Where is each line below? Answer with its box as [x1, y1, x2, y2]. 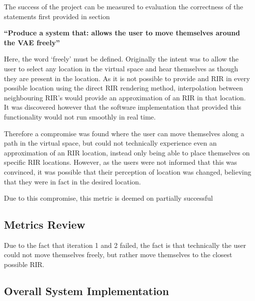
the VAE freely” [4, 37, 60, 47]
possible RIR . [4, 259, 45, 270]
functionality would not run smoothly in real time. [4, 111, 156, 121]
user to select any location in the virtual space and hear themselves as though [4, 63, 238, 73]
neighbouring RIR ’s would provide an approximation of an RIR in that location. [4, 92, 246, 102]
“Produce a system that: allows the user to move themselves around [4, 28, 240, 38]
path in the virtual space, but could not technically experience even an [4, 138, 217, 148]
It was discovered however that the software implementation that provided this [4, 102, 242, 112]
